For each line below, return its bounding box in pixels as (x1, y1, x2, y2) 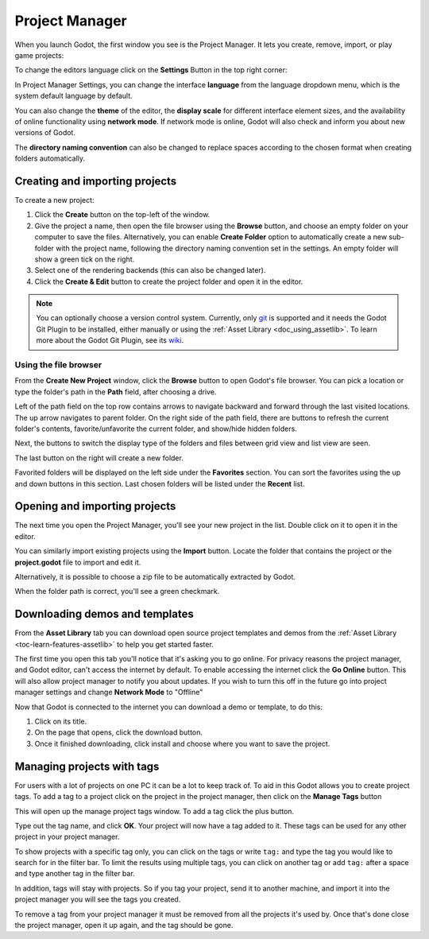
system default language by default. (14, 91, 133, 101)
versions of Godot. (14, 128, 75, 138)
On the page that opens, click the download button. (34, 728, 203, 737)
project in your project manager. (14, 832, 120, 842)
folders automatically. (14, 153, 86, 163)
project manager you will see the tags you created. (14, 894, 181, 904)
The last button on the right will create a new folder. (14, 453, 184, 463)
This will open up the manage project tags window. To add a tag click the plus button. (14, 806, 294, 816)
